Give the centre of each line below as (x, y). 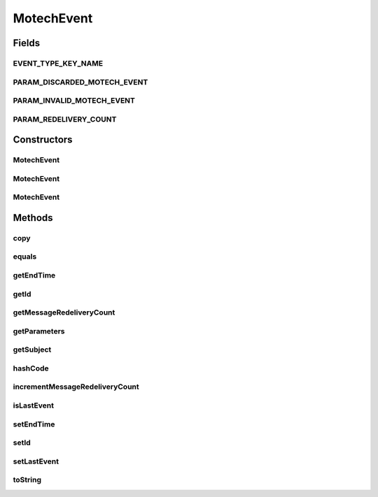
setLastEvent (36, 461)
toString (27, 480)
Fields (27, 43)
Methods (33, 218)
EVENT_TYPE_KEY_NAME (58, 63)
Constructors (43, 140)
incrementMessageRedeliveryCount (76, 387)
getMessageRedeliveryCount (64, 312)
